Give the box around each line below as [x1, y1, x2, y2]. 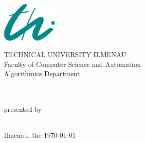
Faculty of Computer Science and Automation [4, 59, 141, 69]
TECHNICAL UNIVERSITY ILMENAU [4, 49, 127, 60]
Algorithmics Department [4, 68, 80, 79]
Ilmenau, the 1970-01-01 [4, 130, 76, 140]
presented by [4, 104, 42, 114]
